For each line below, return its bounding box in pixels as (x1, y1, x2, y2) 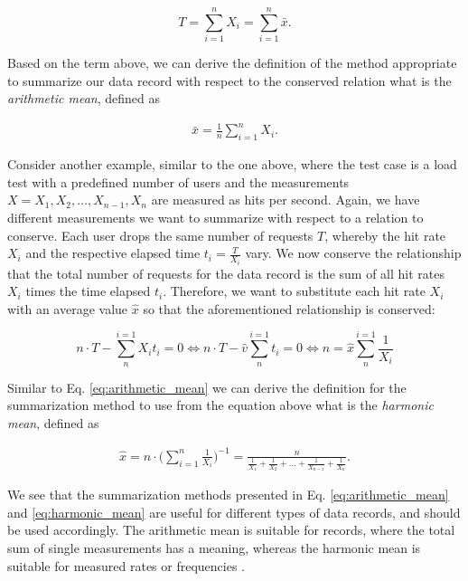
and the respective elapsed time (25, 243, 201, 262)
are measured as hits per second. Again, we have (151, 190, 420, 209)
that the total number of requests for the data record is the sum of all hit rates (7, 263, 445, 282)
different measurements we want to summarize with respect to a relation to (7, 208, 424, 227)
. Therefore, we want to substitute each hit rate (163, 281, 426, 300)
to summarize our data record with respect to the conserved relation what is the (7, 71, 452, 90)
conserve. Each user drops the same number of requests (7, 225, 314, 244)
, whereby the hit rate (324, 225, 446, 244)
